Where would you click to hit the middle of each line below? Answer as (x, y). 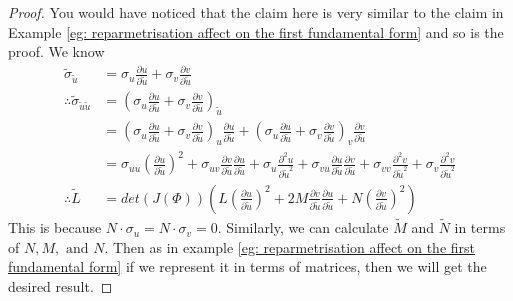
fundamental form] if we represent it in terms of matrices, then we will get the (247, 266)
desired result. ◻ (60, 285)
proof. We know (56, 51)
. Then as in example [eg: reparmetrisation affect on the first (289, 246)
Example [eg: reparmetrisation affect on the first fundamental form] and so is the (256, 31)
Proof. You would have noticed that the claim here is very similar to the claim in (256, 12)
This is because (55, 227)
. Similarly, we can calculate (303, 227)
